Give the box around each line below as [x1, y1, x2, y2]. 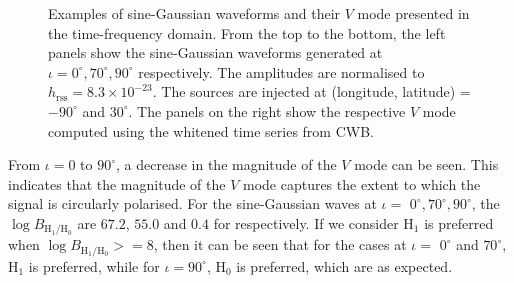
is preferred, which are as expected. [236, 255, 453, 276]
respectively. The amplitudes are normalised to [138, 61, 425, 82]
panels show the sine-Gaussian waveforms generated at [48, 42, 383, 63]
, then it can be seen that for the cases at [153, 234, 407, 255]
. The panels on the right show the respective [128, 100, 406, 121]
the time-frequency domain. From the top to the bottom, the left [48, 22, 446, 43]
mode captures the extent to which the [242, 173, 481, 194]
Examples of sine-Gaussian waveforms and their [48, 3, 341, 23]
